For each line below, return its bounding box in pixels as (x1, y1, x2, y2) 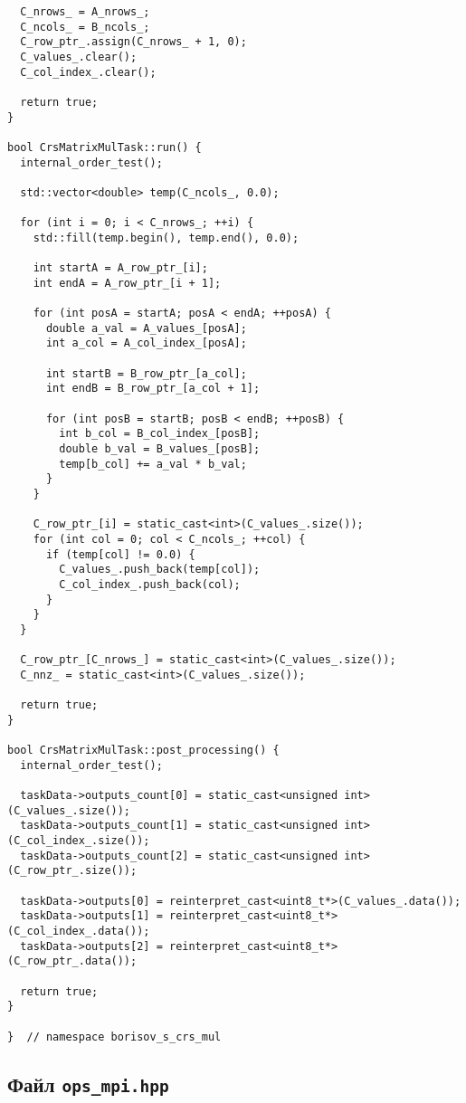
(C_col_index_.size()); (7, 834, 150, 848)
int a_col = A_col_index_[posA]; (45, 337, 247, 350)
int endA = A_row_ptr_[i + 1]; (33, 276, 222, 290)
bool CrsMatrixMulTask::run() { (7, 140, 202, 154)
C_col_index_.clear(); (20, 65, 157, 79)
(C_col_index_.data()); (7, 925, 150, 938)
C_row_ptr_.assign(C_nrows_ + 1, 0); (20, 35, 247, 49)
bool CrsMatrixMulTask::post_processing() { (7, 744, 280, 757)
